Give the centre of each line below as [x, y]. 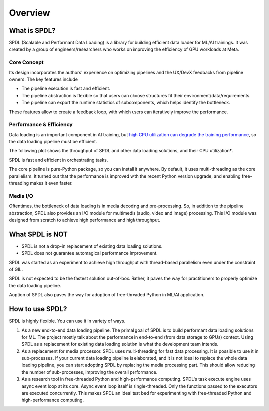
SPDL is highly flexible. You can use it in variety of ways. [67, 321]
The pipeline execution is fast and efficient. [66, 89]
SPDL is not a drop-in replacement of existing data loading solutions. [92, 246]
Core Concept [27, 62]
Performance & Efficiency [41, 125]
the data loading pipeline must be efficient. [53, 142]
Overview [30, 13]
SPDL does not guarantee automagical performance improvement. [90, 253]
